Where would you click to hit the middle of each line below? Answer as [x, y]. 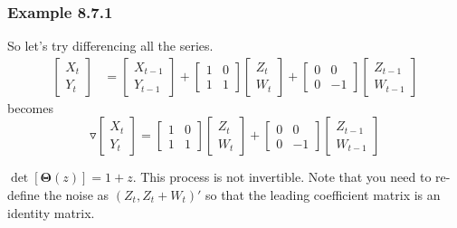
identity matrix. [51, 212]
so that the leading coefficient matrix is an [323, 195]
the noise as [76, 195]
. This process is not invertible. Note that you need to [282, 177]
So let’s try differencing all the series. [110, 46]
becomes [31, 107]
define [24, 195]
